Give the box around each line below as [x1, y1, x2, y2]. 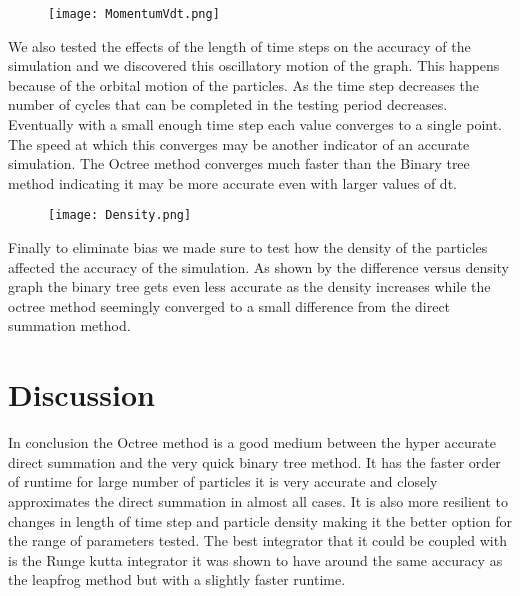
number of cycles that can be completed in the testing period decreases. [8, 94, 448, 115]
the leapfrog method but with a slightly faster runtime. [8, 569, 346, 590]
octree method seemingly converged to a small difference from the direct [8, 295, 451, 316]
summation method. [8, 315, 131, 336]
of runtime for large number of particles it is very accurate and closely [8, 471, 438, 492]
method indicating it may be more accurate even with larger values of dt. [8, 172, 457, 193]
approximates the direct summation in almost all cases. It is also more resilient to [8, 490, 509, 511]
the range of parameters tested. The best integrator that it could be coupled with [8, 530, 507, 551]
